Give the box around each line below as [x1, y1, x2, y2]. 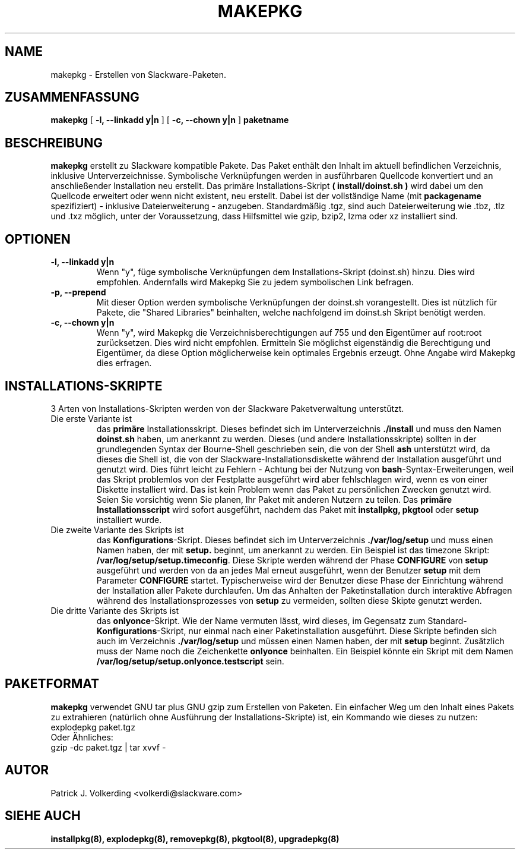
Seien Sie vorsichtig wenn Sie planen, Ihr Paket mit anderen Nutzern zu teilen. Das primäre [96, 494, 452, 505]
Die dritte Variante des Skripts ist [50, 605, 179, 616]
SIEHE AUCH [5, 808, 81, 824]
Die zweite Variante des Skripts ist [50, 524, 184, 535]
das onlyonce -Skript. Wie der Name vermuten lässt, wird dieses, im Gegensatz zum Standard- [96, 615, 467, 626]
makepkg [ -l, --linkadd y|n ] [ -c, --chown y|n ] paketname [50, 115, 289, 125]
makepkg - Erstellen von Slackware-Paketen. [50, 69, 227, 80]
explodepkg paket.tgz [50, 721, 135, 732]
